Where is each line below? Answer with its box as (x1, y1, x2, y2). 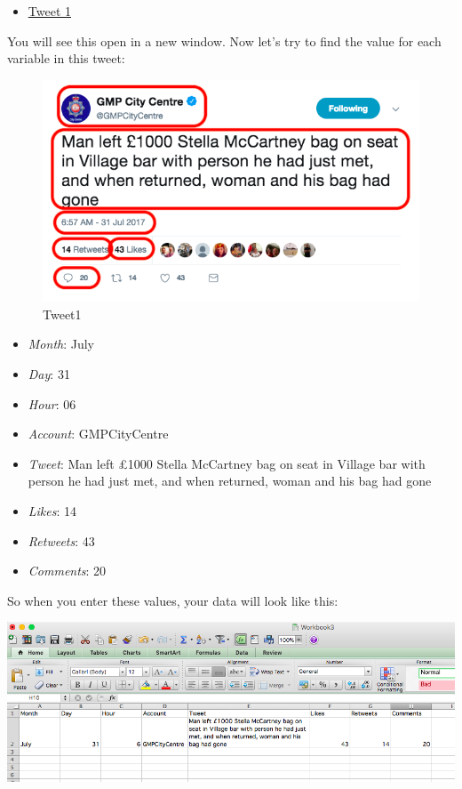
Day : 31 (28, 365, 70, 383)
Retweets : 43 (28, 531, 95, 550)
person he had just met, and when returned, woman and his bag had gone (28, 471, 432, 490)
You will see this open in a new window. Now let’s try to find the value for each (7, 31, 442, 50)
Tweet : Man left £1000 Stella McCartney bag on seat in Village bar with (28, 454, 426, 472)
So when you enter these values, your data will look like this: (7, 591, 339, 609)
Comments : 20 (28, 561, 107, 580)
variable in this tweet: (7, 49, 125, 68)
